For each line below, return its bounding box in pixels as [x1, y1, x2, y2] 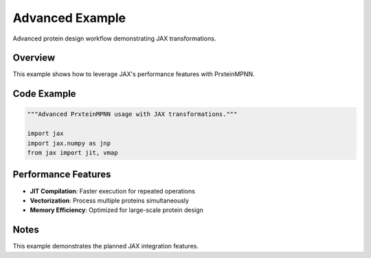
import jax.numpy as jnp [27, 139, 111, 147]
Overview [12, 52, 56, 64]
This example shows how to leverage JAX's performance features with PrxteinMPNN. [12, 70, 255, 78]
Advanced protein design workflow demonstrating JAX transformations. [12, 34, 216, 43]
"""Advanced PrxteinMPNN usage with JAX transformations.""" [27, 110, 238, 118]
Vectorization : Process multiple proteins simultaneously [30, 196, 189, 204]
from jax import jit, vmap [27, 149, 118, 157]
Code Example [12, 88, 76, 99]
